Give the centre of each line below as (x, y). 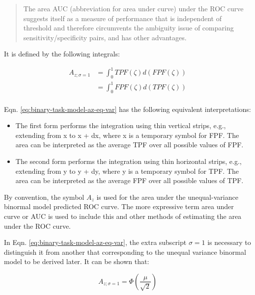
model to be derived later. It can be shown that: (77, 261)
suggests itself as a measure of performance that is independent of (122, 18)
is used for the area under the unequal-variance (167, 197)
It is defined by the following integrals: (62, 54)
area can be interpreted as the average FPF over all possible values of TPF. (129, 180)
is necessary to (229, 242)
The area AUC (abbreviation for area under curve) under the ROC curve (133, 8)
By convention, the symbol (44, 197)
